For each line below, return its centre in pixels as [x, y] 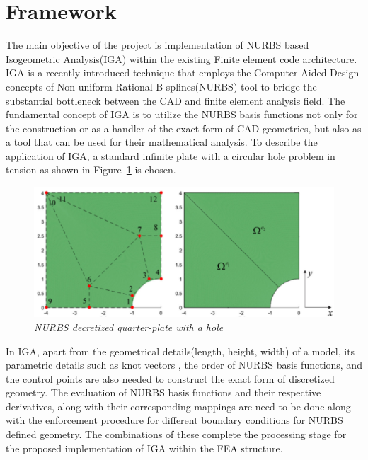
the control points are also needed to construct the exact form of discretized [170, 378]
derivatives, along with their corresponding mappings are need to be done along [178, 406]
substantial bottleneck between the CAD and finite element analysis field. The [176, 100]
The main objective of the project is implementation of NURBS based [157, 45]
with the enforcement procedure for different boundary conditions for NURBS [174, 420]
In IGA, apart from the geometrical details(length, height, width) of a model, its [180, 351]
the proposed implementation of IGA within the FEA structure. [144, 448]
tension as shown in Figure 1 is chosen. [91, 169]
